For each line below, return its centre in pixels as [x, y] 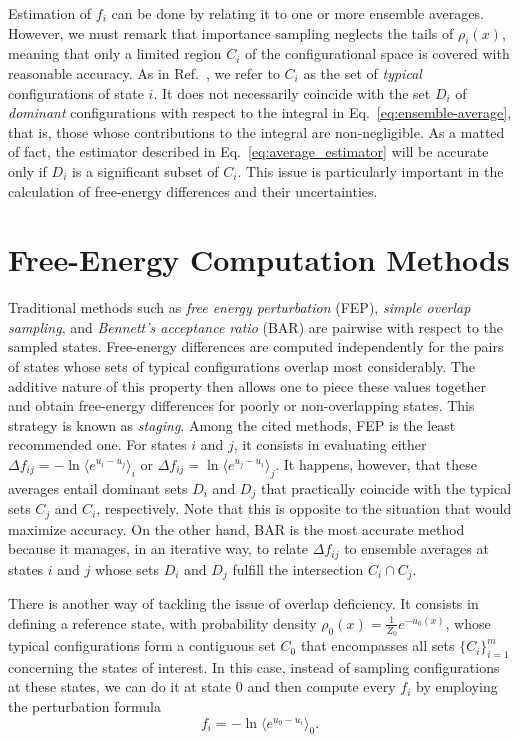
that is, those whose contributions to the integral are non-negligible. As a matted [256, 131]
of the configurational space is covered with [377, 53]
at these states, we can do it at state [120, 686]
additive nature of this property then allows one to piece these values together [247, 385]
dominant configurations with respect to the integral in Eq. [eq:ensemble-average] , [260, 112]
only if [27, 170]
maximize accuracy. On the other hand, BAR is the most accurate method [236, 528]
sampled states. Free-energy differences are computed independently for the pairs [256, 346]
